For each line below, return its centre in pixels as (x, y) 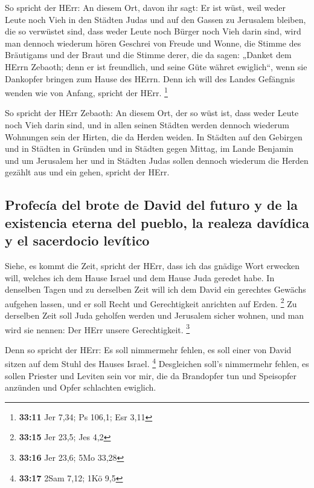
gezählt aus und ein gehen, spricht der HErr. (87, 172)
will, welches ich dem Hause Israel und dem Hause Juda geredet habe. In (140, 277)
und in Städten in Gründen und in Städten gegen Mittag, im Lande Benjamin (149, 148)
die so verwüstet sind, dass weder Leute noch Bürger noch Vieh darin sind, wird (153, 31)
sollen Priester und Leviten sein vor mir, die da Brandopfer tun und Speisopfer (151, 375)
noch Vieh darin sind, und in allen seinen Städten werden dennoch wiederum (147, 125)
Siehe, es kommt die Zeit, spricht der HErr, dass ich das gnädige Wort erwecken (152, 265)
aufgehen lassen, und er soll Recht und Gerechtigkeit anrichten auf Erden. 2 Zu (151, 302)
